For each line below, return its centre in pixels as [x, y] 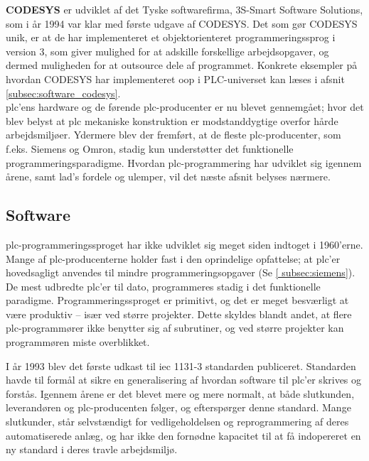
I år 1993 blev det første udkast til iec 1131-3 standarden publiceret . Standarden [181, 365]
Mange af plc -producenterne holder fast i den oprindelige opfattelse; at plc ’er [173, 258]
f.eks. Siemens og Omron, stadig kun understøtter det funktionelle [150, 148]
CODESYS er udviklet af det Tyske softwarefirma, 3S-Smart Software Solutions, [184, 9]
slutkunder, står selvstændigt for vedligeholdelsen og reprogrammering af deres [177, 422]
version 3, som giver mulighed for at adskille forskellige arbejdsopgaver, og [167, 51]
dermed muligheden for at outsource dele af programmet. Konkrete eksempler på [182, 65]
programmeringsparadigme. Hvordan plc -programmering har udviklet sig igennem [184, 162]
